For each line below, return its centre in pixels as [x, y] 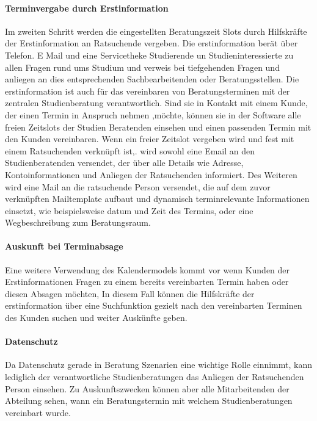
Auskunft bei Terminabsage [64, 246]
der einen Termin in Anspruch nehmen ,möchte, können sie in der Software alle [153, 114]
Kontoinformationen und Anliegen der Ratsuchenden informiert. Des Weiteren [151, 174]
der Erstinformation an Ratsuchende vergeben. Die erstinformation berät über [151, 43]
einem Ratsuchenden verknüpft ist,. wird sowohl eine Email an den [130, 150]
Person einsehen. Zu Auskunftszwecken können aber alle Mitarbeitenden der [147, 388]
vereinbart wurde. [38, 412]
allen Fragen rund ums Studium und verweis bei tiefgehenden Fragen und [142, 67]
